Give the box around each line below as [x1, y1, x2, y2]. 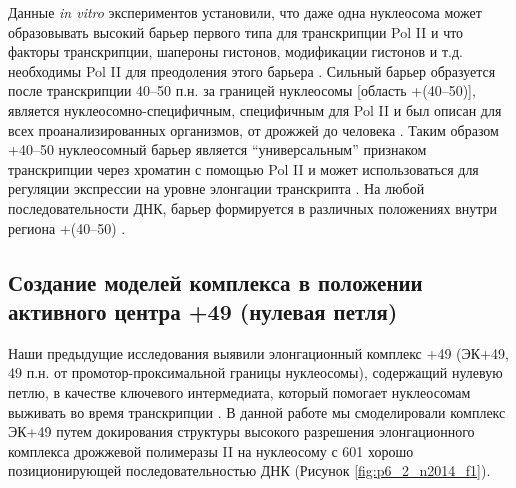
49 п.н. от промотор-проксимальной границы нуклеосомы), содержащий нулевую [8, 362, 503, 383]
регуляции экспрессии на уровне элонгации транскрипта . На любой [8, 178, 425, 199]
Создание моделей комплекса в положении [8, 266, 423, 297]
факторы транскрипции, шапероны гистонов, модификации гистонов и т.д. [8, 41, 463, 62]
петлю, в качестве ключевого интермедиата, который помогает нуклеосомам [8, 381, 471, 402]
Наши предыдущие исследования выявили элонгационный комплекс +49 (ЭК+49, [8, 342, 509, 363]
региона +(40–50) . [8, 217, 126, 238]
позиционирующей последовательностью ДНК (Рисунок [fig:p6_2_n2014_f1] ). [8, 460, 491, 481]
